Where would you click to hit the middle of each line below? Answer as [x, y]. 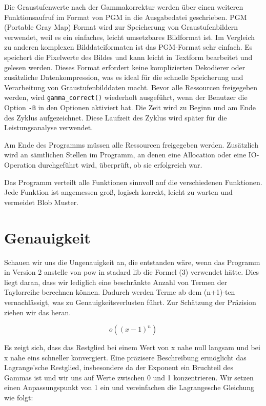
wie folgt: [19, 398]
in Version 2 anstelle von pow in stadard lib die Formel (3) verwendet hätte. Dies [132, 272]
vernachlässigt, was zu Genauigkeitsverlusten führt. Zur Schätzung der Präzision [130, 302]
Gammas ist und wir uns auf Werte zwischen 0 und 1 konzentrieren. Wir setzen [129, 377]
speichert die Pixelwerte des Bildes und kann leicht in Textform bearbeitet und [128, 57]
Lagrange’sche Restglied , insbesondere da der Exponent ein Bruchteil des [119, 367]
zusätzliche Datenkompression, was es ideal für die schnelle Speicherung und [124, 77]
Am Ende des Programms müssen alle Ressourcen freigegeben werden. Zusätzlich [131, 144]
